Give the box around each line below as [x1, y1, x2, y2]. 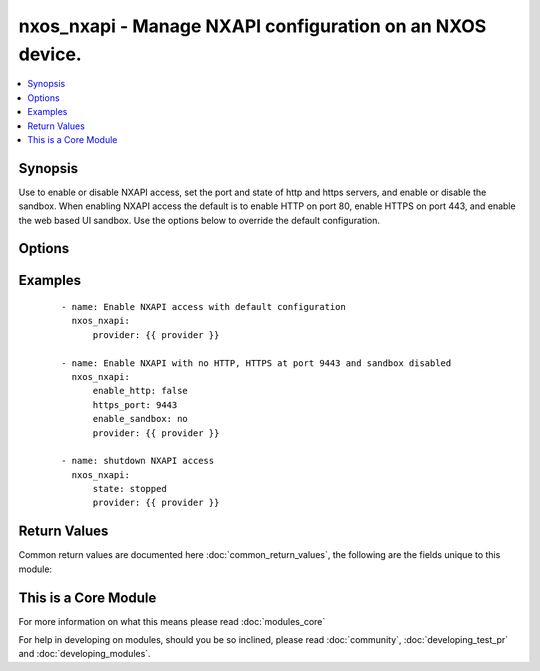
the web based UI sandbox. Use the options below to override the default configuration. [18, 214, 380, 226]
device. [18, 43, 82, 65]
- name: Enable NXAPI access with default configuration [61, 301, 347, 313]
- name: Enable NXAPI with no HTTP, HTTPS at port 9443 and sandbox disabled [61, 357, 452, 369]
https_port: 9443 [92, 399, 178, 410]
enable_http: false [92, 385, 189, 397]
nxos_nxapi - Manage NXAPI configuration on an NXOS [18, 15, 487, 37]
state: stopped [92, 483, 167, 495]
